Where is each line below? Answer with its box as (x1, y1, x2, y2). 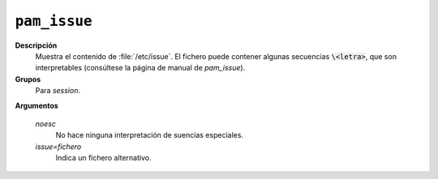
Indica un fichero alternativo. (55, 153, 152, 163)
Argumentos (15, 100, 58, 110)
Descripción (15, 40, 58, 50)
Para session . (35, 86, 81, 96)
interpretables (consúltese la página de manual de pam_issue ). (35, 63, 246, 73)
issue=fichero (35, 142, 82, 151)
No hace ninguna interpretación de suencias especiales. (55, 130, 243, 140)
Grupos (15, 74, 41, 84)
